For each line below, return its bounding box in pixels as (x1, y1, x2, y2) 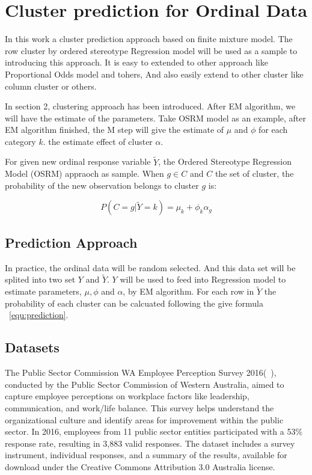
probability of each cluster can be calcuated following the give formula (5, 296, 263, 309)
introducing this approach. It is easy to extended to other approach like (5, 56, 268, 69)
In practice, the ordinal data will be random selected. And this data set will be (5, 261, 296, 274)
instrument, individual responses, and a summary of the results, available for (5, 449, 287, 461)
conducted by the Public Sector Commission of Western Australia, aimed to (5, 378, 284, 390)
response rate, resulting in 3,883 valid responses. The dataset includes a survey (5, 437, 295, 449)
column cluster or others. (5, 79, 97, 92)
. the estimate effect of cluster (43, 135, 153, 147)
